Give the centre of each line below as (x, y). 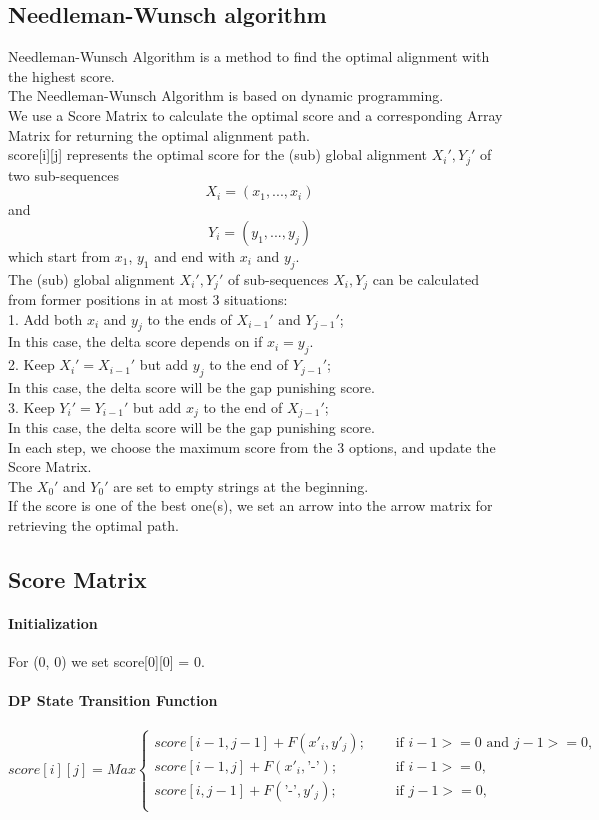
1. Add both (45, 318)
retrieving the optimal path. (93, 525)
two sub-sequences (64, 174)
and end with (195, 255)
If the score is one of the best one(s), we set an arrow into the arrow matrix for (250, 505)
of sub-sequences (278, 278)
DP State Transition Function (113, 700)
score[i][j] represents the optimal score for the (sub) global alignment (218, 154)
